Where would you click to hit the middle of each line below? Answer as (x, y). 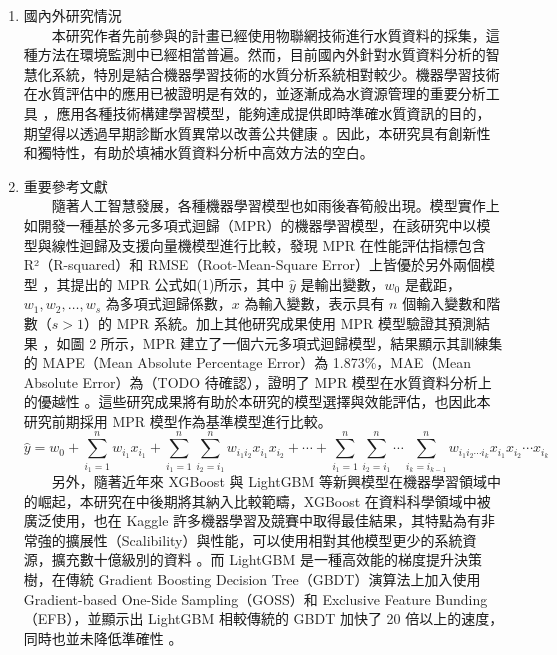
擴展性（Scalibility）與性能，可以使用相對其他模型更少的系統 (264, 539)
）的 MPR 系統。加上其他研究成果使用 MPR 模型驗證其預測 (280, 322)
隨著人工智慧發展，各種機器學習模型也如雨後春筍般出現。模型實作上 (275, 205)
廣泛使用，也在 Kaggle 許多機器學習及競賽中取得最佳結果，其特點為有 (252, 520)
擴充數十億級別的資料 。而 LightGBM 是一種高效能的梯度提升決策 (267, 559)
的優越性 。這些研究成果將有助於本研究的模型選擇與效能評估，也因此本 (257, 401)
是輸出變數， (342, 283)
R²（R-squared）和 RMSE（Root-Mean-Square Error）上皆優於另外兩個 (252, 264)
